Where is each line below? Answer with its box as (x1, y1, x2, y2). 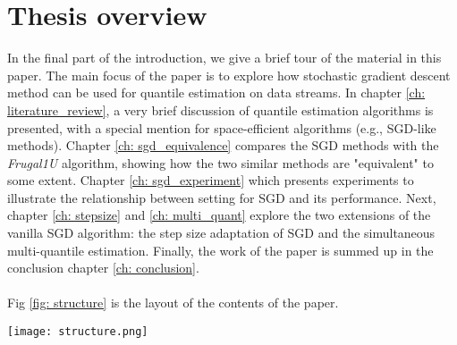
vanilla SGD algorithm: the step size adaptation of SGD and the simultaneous (7, 223, 436, 242)
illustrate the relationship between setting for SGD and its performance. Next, (7, 188, 436, 206)
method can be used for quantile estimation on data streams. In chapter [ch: (7, 83, 426, 102)
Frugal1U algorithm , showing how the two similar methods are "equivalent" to (7, 153, 434, 172)
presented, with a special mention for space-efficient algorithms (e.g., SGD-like (7, 118, 436, 137)
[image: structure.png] (7, 325, 148, 339)
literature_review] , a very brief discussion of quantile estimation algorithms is (7, 100, 434, 119)
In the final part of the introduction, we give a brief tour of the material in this (7, 48, 442, 67)
